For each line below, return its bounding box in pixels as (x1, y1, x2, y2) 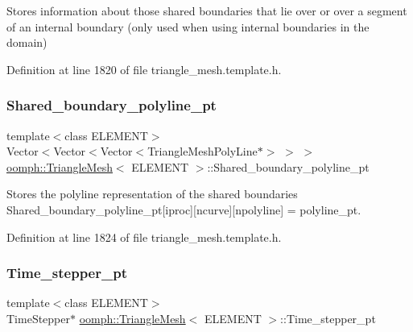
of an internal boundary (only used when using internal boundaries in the (6, 18, 370, 35)
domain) (6, 34, 47, 51)
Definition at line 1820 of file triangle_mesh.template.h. (6, 60, 282, 77)
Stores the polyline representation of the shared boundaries (6, 185, 298, 202)
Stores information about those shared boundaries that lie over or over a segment (6, 2, 407, 19)
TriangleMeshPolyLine (147, 143, 258, 160)
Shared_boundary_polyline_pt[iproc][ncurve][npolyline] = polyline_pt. (6, 201, 361, 218)
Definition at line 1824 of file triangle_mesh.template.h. (6, 228, 282, 245)
